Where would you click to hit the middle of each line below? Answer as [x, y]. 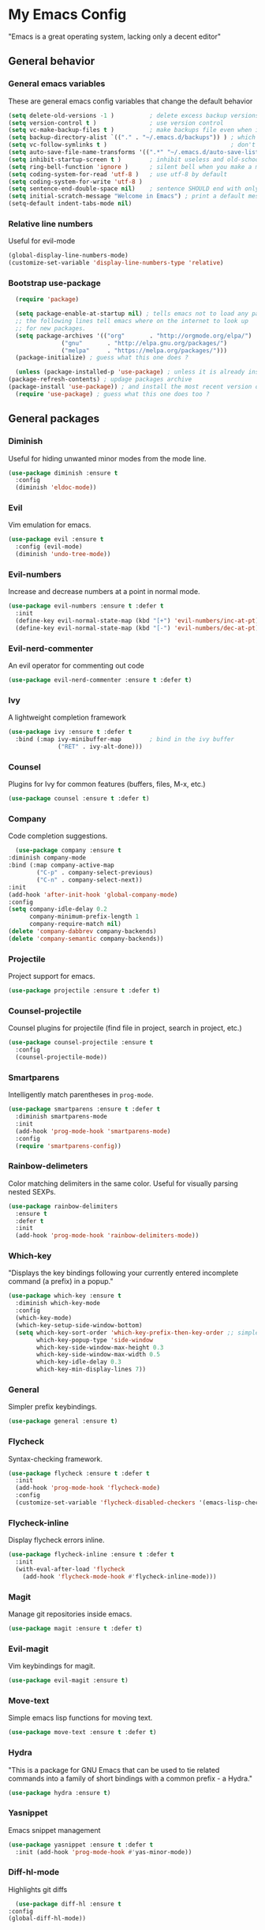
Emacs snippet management [54, 1830]
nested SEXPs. [32, 1191]
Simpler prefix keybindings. [52, 1407]
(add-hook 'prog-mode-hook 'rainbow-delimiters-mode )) [107, 1236]
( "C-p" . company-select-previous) [95, 873]
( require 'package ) [47, 299]
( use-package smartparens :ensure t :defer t [84, 1109]
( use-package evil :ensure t [56, 540]
